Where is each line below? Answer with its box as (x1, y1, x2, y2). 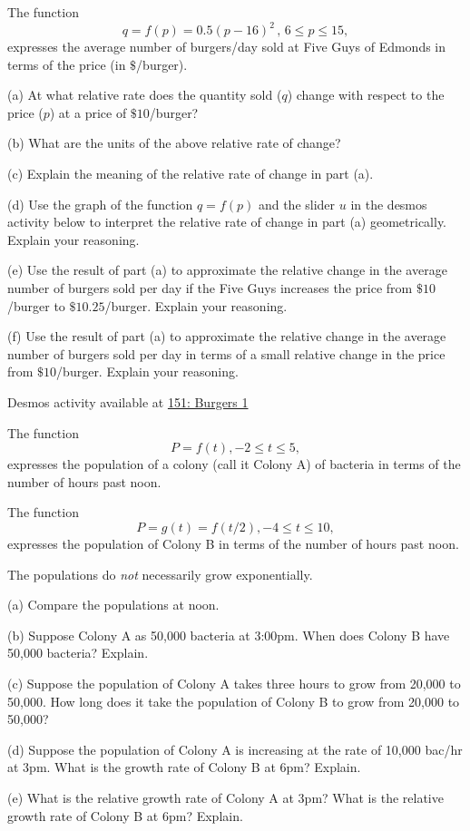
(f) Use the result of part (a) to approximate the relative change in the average (7, 327, 446, 346)
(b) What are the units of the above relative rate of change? (7, 133, 341, 152)
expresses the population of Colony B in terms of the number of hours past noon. (7, 533, 459, 552)
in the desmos (350, 194, 427, 213)
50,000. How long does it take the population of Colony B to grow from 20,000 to (7, 691, 460, 710)
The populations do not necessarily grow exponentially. (7, 564, 313, 583)
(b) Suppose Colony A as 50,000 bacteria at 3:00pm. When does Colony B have (7, 625, 450, 644)
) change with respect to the (287, 85, 445, 104)
